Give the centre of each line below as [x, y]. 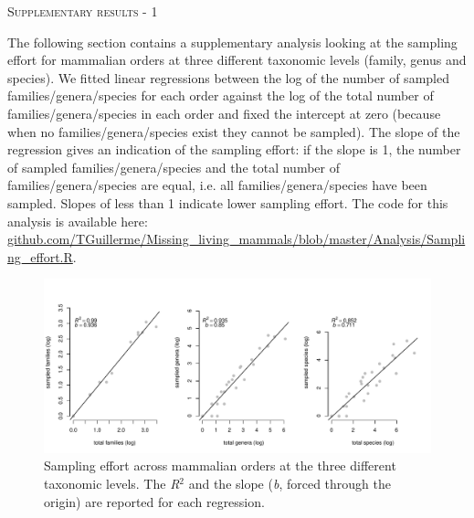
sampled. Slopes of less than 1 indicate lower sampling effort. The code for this [228, 202]
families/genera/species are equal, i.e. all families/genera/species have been [217, 185]
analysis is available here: [78, 221]
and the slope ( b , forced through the [290, 483]
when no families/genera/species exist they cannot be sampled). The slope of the [234, 131]
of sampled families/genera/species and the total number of [174, 167]
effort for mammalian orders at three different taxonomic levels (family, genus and [237, 60]
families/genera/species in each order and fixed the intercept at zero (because [224, 113]
